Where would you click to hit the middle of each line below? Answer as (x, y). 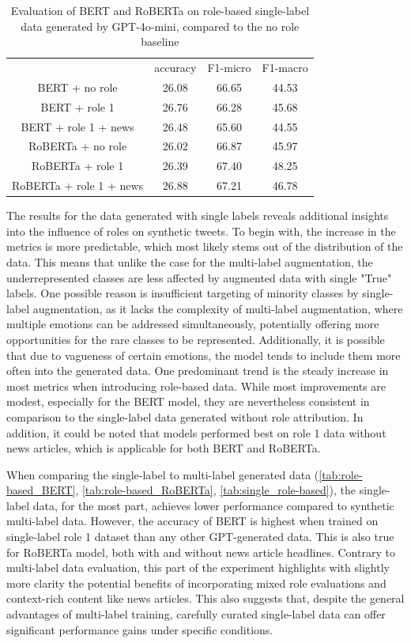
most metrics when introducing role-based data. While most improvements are (196, 386)
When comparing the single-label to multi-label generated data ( (163, 474)
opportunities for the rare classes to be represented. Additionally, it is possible (196, 339)
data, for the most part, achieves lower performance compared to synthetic (213, 505)
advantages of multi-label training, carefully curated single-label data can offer (196, 614)
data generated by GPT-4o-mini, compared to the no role (160, 26)
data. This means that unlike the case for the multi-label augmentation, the (190, 261)
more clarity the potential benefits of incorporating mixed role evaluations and (196, 582)
